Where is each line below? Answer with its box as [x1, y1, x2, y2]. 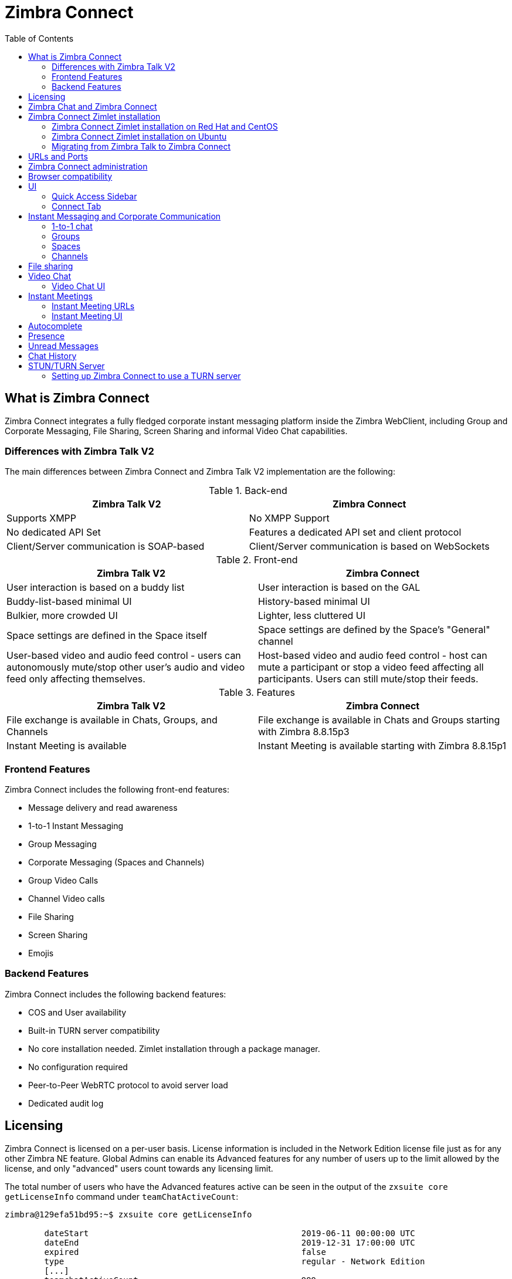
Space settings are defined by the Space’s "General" [258, 624, 490, 636]
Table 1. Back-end [208, 485, 287, 497]
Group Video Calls [28, 875, 99, 886]
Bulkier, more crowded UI [6, 610, 118, 622]
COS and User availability [28, 1007, 127, 1017]
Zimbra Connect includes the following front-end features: [5, 784, 230, 795]
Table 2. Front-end [216, 554, 298, 566]
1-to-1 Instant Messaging [28, 821, 124, 831]
